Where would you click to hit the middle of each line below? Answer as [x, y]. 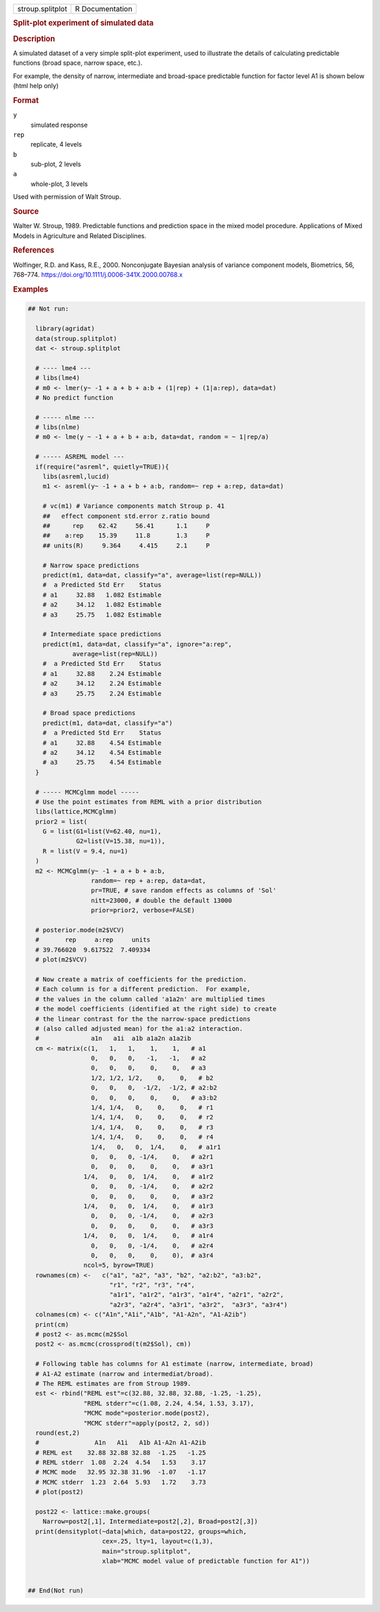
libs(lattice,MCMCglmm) [76, 812]
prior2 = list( [62, 821]
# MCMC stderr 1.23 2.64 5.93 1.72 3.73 [121, 1482]
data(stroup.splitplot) [76, 339]
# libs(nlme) [58, 427]
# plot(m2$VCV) [62, 960]
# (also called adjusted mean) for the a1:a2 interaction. [139, 1028]
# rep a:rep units [93, 940]
